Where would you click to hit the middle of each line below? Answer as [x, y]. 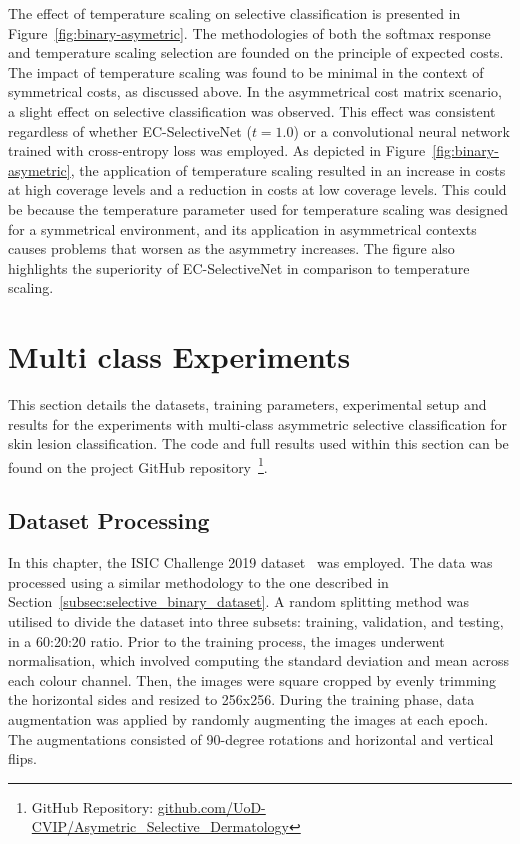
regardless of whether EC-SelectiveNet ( [130, 130]
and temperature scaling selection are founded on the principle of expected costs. [256, 52]
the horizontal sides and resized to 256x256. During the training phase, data [241, 699]
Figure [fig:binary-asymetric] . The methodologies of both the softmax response [249, 32]
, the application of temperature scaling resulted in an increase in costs [288, 169]
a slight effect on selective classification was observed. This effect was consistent [252, 110]
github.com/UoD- [211, 806]
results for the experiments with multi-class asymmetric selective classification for [257, 423]
